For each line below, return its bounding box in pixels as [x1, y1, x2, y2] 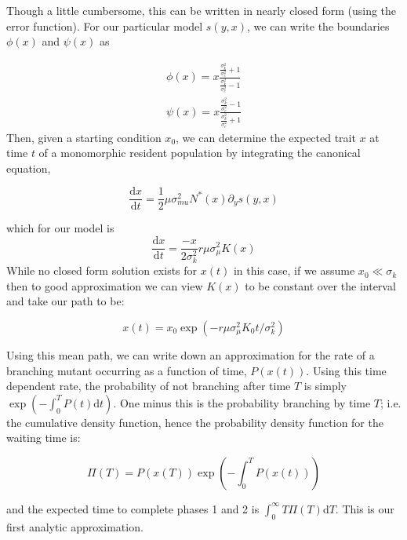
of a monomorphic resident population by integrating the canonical [38, 144, 361, 161]
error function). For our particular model [6, 17, 203, 34]
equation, [6, 159, 51, 176]
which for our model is [6, 220, 114, 236]
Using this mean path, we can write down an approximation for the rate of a [6, 346, 375, 363]
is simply [303, 378, 347, 394]
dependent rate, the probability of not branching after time [6, 378, 291, 394]
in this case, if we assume [233, 262, 355, 279]
